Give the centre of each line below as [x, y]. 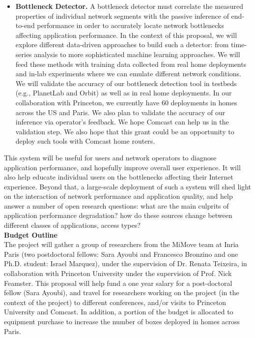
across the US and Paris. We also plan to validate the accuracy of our [120, 112]
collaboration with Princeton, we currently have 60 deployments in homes [126, 102]
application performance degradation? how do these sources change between [118, 215]
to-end [25, 25]
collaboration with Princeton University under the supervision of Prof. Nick [118, 273]
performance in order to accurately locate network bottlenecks [130, 25]
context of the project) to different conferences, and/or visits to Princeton [115, 302]
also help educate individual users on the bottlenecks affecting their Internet [119, 177]
